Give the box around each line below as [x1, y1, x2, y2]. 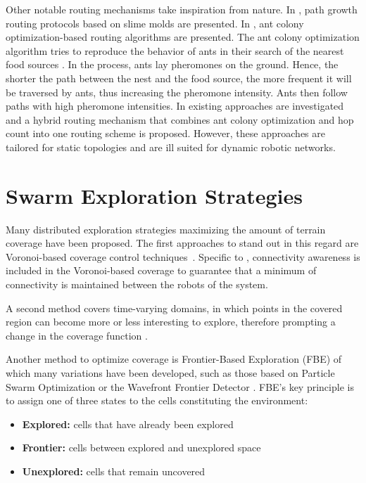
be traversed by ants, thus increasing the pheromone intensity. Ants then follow [6, 84, 348, 99]
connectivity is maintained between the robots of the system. [6, 277, 268, 292]
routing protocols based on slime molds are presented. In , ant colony [6, 15, 304, 30]
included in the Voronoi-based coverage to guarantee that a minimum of [6, 263, 317, 278]
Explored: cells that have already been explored [22, 416, 234, 431]
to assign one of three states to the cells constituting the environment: [6, 393, 308, 408]
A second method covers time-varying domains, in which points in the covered [6, 300, 343, 315]
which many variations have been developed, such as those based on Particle [6, 366, 335, 380]
